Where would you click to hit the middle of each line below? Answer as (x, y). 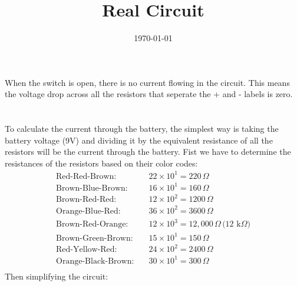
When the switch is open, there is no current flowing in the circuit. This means (147, 82)
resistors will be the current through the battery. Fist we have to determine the (148, 152)
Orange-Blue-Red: (88, 211)
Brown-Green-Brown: (95, 238)
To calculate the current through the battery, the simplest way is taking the (142, 129)
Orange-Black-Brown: (95, 261)
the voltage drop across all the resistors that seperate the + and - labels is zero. (149, 94)
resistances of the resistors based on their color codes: (101, 163)
